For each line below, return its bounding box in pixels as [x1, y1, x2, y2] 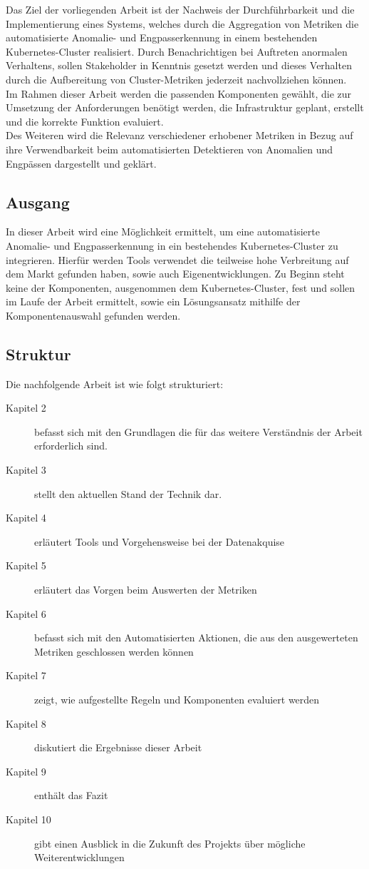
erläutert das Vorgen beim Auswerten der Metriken [34, 582, 257, 597]
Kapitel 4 [6, 510, 46, 525]
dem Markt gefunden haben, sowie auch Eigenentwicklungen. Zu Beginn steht [6, 266, 345, 281]
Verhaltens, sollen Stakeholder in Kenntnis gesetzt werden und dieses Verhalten [6, 58, 352, 73]
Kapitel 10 [6, 811, 51, 826]
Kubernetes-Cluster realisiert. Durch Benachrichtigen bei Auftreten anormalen [6, 44, 348, 59]
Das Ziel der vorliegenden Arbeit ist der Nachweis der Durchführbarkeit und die [6, 2, 355, 16]
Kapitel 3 [6, 462, 46, 477]
